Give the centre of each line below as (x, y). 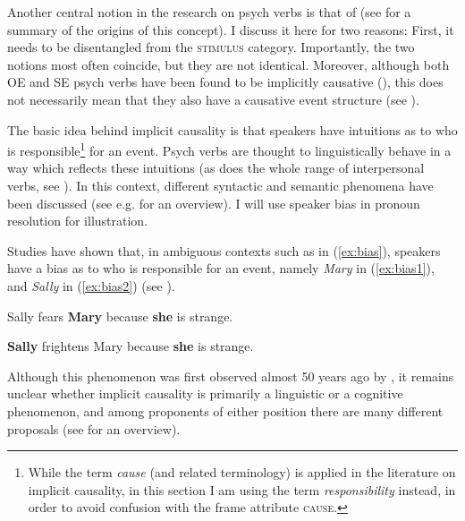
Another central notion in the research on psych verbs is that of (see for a (209, 12)
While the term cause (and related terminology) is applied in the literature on (242, 472)
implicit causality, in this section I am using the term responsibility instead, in (242, 489)
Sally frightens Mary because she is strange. (131, 346)
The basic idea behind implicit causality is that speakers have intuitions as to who (232, 129)
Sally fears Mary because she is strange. (120, 316)
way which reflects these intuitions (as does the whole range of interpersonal (216, 168)
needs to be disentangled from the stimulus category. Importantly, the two (211, 47)
